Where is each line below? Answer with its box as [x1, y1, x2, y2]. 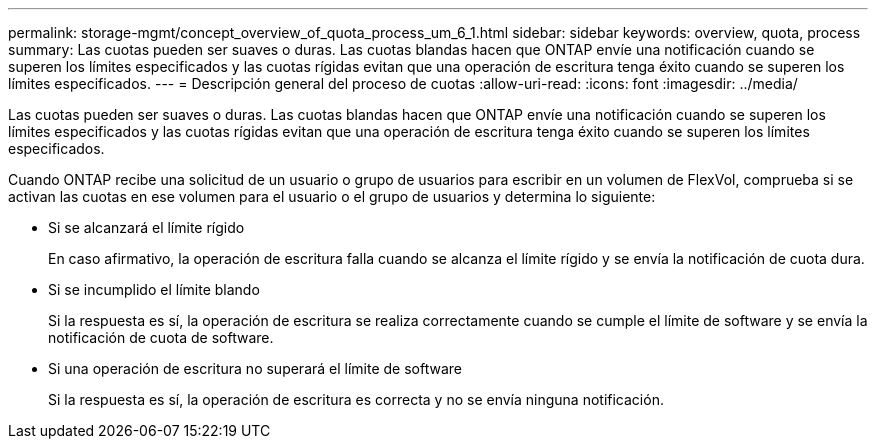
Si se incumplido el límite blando [48, 281, 260, 298]
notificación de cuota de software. [48, 329, 274, 346]
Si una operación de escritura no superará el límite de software [48, 360, 462, 377]
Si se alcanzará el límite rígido [48, 219, 245, 236]
